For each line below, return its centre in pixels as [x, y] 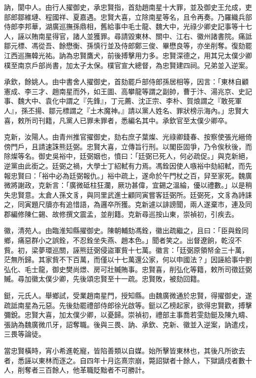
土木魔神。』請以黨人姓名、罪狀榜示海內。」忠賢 [166, 110]
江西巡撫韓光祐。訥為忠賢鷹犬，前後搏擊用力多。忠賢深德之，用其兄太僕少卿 [128, 55]
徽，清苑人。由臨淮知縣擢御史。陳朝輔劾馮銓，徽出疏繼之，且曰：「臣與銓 [123, 230]
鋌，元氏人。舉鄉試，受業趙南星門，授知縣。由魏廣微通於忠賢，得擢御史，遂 [128, 295]
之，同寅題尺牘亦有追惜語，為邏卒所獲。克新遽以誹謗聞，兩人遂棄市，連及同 [128, 204]
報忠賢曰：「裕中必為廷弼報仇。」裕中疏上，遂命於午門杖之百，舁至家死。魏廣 [128, 175]
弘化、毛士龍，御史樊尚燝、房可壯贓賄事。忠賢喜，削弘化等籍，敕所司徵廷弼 [128, 269]
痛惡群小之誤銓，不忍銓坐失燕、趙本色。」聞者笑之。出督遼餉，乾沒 [126, 240]
